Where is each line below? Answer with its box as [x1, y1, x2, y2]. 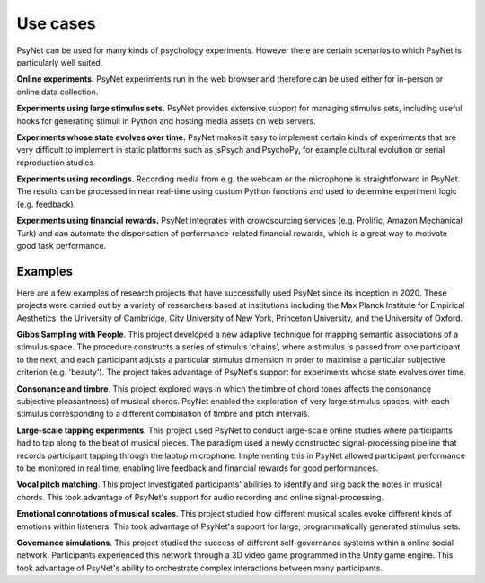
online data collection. [16, 86, 99, 97]
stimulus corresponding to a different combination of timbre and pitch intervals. [16, 409, 310, 420]
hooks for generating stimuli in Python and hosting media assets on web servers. [16, 115, 316, 126]
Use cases [16, 13, 96, 33]
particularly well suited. [16, 57, 103, 67]
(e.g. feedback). [16, 199, 76, 209]
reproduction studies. [16, 157, 96, 168]
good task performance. [16, 241, 107, 252]
